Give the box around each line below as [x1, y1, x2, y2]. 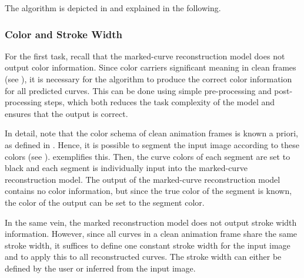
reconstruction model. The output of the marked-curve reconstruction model [5, 173, 280, 185]
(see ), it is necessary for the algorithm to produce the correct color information [5, 73, 292, 85]
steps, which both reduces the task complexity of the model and [44, 96, 275, 108]
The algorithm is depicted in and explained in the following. [5, 2, 221, 14]
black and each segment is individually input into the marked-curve [5, 162, 248, 174]
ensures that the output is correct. [5, 107, 128, 119]
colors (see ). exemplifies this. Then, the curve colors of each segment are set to [5, 150, 290, 162]
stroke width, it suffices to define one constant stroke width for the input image [5, 239, 290, 251]
